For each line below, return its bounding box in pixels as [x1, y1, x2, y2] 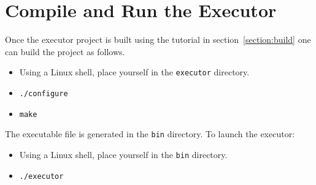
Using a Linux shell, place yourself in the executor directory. [19, 66, 250, 78]
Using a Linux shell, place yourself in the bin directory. [19, 148, 228, 160]
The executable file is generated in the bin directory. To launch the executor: [5, 127, 295, 140]
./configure [19, 89, 68, 98]
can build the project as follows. [5, 45, 125, 58]
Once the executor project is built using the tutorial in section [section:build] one [5, 33, 311, 46]
